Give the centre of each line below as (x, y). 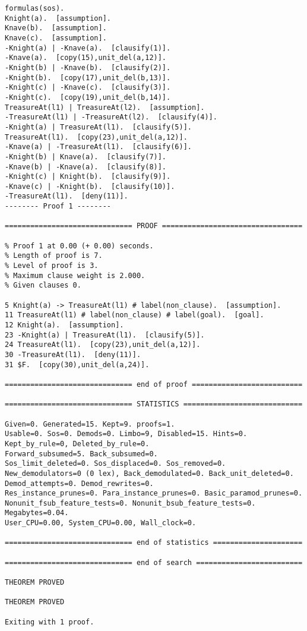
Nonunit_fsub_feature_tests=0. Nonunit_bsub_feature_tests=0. (130, 503)
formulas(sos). (35, 8)
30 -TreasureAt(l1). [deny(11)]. (73, 354)
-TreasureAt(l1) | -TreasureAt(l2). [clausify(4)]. (111, 117)
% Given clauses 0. (43, 285)
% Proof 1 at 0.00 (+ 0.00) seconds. (79, 246)
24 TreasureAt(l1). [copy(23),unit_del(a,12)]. (103, 345)
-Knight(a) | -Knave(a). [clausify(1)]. (88, 48)
